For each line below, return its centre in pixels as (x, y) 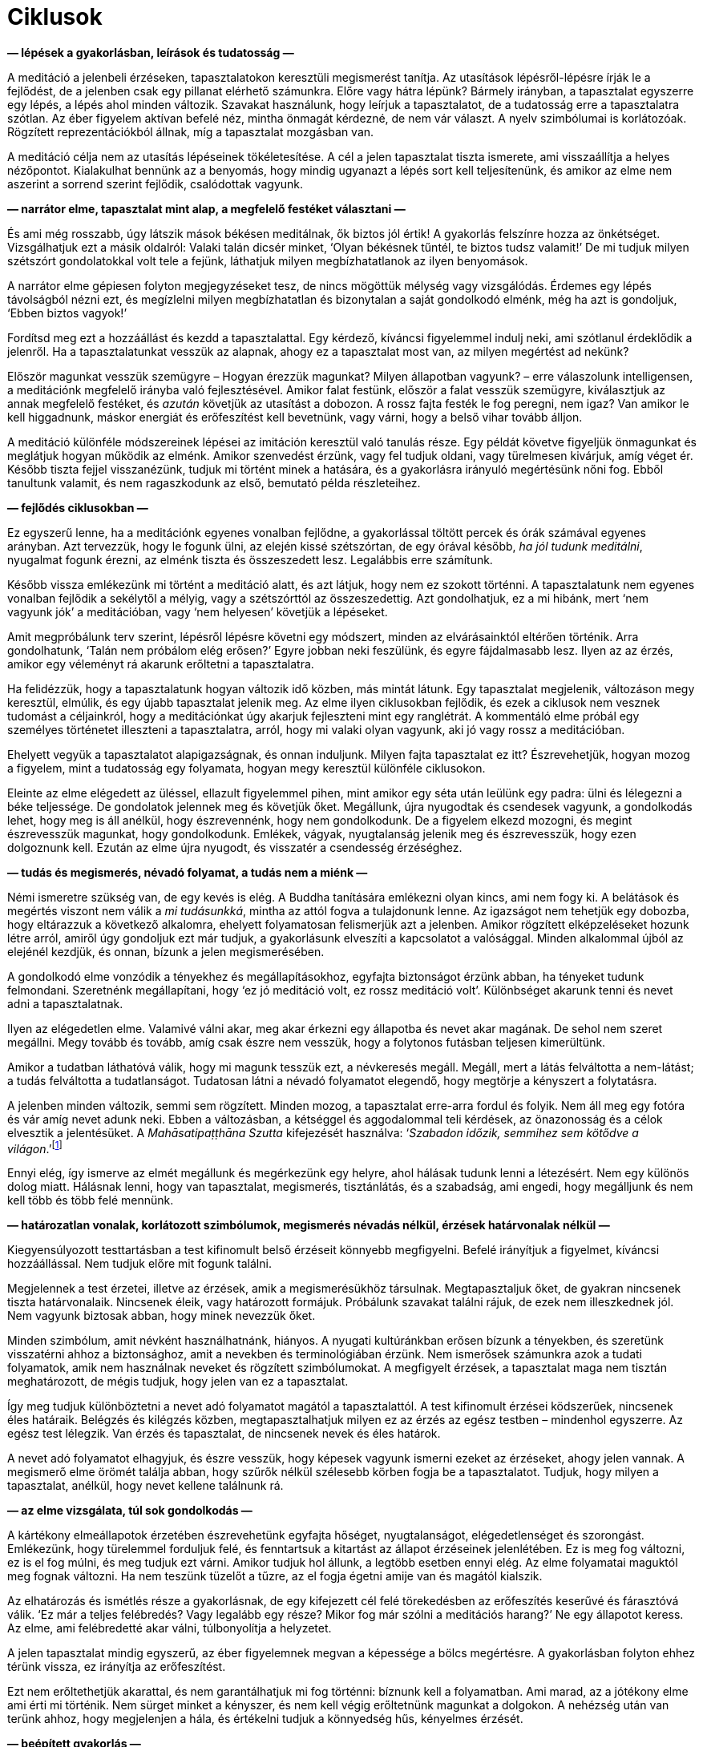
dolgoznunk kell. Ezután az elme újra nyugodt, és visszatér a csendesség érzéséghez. (235, 847)
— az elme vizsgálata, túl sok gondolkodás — (130, 1511)
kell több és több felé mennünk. (91, 1200)
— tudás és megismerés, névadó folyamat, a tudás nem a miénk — (188, 872)
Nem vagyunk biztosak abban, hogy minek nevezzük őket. (162, 1316)
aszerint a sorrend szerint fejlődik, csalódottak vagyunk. (156, 184)
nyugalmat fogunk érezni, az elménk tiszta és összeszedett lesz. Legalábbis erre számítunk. (250, 559)
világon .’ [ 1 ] (35, 1147)
